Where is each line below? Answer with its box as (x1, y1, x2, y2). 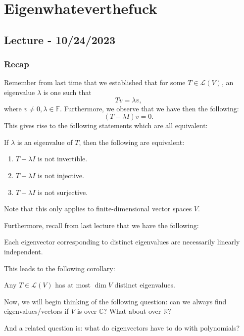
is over (77, 306, 97, 316)
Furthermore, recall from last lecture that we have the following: (4, 220, 199, 230)
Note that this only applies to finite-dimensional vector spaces (4, 203, 192, 214)
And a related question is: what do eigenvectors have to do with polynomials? (4, 322, 240, 333)
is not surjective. (38, 187, 88, 197)
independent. (4, 246, 43, 256)
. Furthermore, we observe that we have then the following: (60, 103, 239, 113)
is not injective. (38, 170, 84, 180)
